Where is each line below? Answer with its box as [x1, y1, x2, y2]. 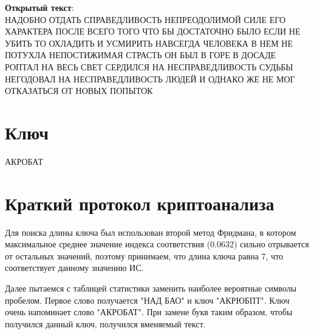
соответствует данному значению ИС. [5, 261, 144, 274]
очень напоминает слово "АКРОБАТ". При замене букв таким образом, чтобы [5, 306, 293, 318]
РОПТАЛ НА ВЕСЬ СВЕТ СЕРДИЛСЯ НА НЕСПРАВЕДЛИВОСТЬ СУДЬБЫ [5, 60, 293, 73]
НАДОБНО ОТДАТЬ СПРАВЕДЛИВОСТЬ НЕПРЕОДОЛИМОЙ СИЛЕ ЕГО [5, 13, 286, 25]
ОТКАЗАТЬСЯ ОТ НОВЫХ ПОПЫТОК [5, 84, 153, 97]
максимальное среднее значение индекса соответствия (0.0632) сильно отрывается [5, 238, 309, 250]
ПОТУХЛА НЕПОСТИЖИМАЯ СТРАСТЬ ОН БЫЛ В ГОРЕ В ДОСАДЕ [5, 48, 276, 61]
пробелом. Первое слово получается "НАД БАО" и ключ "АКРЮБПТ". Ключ [5, 293, 290, 306]
